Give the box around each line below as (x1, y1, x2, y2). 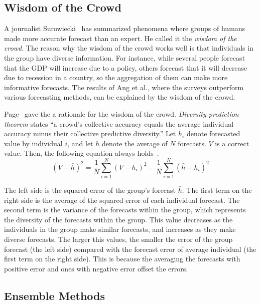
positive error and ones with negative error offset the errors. (4, 263, 188, 273)
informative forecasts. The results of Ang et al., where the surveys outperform (4, 82, 244, 92)
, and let (67, 138, 93, 148)
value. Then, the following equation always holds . (4, 148, 159, 158)
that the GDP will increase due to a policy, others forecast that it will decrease (4, 62, 247, 73)
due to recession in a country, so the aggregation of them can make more (4, 72, 228, 83)
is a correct (215, 138, 249, 148)
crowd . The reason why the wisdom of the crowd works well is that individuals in (4, 43, 253, 53)
